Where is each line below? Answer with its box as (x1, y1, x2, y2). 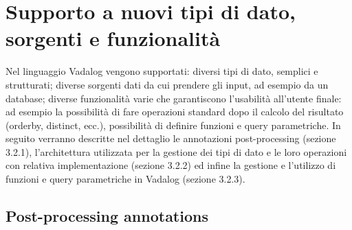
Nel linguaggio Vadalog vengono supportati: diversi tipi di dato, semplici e (5, 64, 318, 78)
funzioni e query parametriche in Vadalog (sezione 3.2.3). (5, 172, 245, 186)
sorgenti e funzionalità (5, 24, 221, 52)
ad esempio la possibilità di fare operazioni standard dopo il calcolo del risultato (5, 104, 344, 119)
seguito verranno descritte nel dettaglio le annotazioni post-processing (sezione (5, 131, 336, 146)
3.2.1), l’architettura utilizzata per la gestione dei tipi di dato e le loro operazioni (5, 144, 347, 159)
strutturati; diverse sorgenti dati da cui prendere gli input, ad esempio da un (5, 77, 329, 91)
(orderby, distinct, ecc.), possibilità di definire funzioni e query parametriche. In (5, 117, 341, 132)
